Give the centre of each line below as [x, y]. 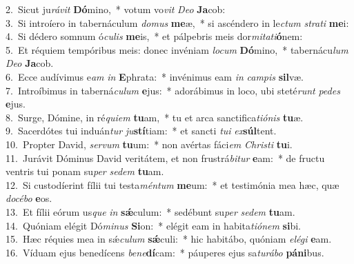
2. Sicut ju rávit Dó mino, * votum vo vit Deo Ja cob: [116, 9]
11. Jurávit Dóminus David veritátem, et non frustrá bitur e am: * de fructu [165, 158]
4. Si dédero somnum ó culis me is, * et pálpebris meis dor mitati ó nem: [154, 36]
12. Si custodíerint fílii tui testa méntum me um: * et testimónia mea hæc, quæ [173, 184]
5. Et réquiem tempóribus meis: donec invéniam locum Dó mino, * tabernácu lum [177, 49]
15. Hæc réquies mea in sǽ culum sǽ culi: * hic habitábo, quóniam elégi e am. [169, 239]
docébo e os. [29, 198]
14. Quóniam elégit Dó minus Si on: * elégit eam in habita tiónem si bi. [153, 225]
